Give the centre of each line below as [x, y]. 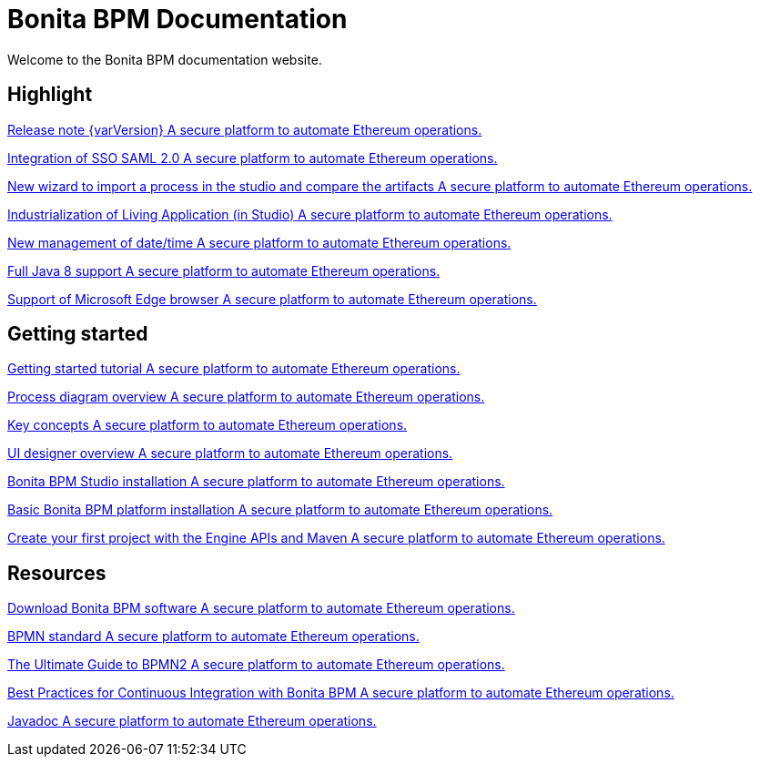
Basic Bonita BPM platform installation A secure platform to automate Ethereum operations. [280, 510]
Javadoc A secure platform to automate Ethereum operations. [192, 721]
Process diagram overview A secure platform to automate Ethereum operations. [246, 397]
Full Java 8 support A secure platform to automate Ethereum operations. [224, 270]
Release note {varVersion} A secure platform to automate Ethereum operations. [245, 129]
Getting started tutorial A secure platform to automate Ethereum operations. [234, 369]
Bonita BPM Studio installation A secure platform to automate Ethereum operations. [256, 482]
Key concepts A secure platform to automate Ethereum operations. [208, 425]
